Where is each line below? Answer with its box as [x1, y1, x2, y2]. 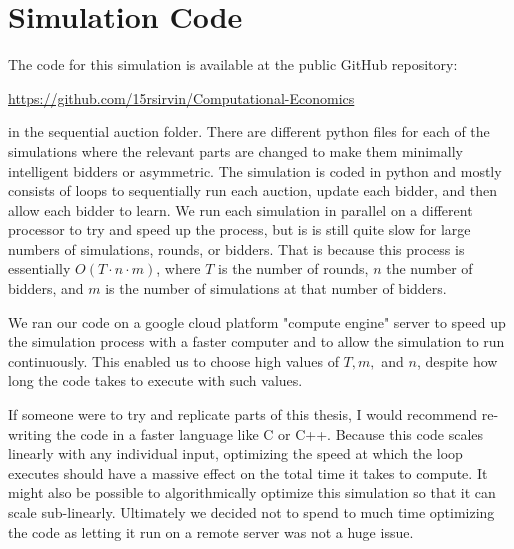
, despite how [416, 350, 498, 371]
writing [8, 423, 52, 444]
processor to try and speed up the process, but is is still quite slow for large [8, 219, 471, 240]
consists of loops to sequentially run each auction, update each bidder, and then [8, 180, 497, 201]
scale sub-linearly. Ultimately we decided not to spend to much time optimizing [8, 502, 495, 522]
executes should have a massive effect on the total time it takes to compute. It [8, 462, 488, 483]
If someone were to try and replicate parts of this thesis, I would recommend [8, 404, 478, 425]
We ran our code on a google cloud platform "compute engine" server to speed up [8, 311, 506, 332]
